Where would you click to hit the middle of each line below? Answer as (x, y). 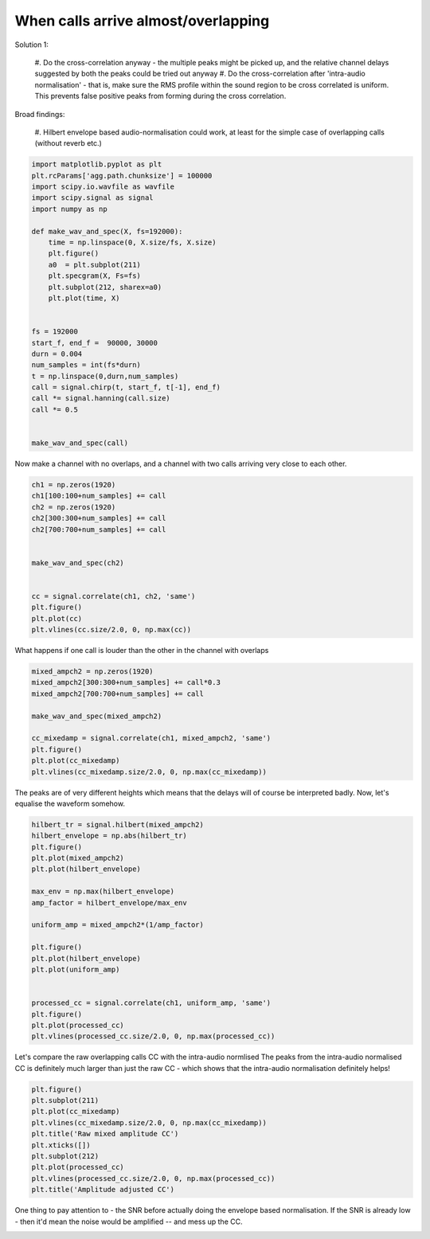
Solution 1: (32, 45)
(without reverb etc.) (68, 143)
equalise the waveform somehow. (70, 803)
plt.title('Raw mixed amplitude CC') (105, 1134)
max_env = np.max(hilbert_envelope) (103, 891)
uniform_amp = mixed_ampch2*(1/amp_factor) (118, 925)
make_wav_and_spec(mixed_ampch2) (97, 716)
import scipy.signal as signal (93, 198)
